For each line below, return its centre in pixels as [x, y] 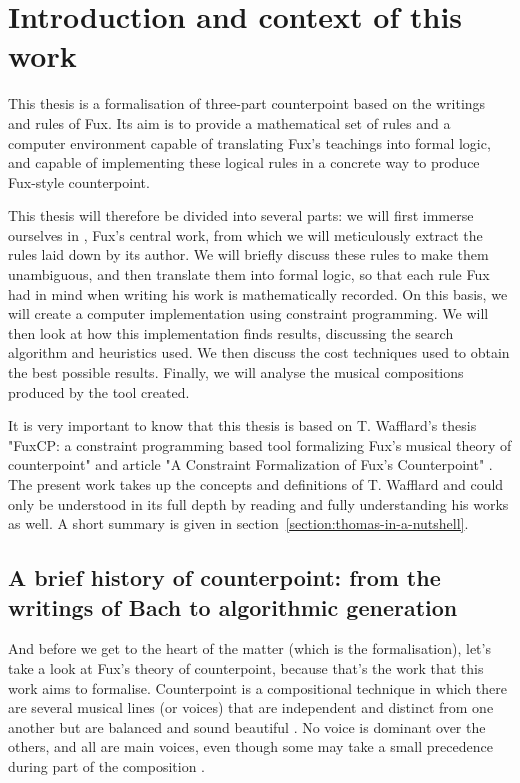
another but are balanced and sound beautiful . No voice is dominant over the [247, 726]
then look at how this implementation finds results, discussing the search [231, 332]
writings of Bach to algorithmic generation [233, 606]
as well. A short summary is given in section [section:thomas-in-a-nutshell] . [238, 523]
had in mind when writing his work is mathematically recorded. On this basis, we [258, 293]
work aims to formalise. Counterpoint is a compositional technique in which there [258, 687]
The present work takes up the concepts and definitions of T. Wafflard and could [256, 484]
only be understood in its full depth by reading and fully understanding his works [258, 503]
